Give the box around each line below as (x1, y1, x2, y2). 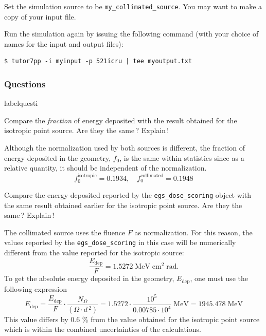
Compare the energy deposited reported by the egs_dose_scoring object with (4, 190, 251, 200)
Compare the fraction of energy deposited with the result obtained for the (4, 115, 237, 125)
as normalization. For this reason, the (134, 227, 253, 237)
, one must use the (190, 273, 248, 284)
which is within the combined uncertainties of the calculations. (4, 324, 201, 334)
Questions (4, 77, 46, 90)
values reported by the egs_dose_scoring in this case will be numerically (4, 237, 236, 248)
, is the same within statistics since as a (119, 152, 244, 163)
